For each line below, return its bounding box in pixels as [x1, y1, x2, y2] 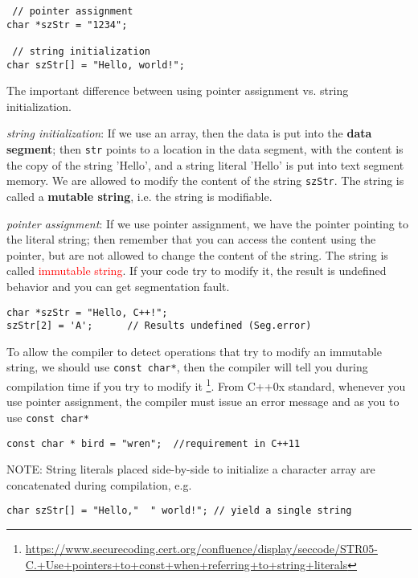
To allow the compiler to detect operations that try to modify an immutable [6, 342, 382, 359]
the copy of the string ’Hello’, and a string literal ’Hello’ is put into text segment [6, 156, 404, 173]
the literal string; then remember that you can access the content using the [6, 231, 376, 248]
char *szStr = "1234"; [6, 18, 128, 31]
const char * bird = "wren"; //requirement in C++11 [6, 437, 301, 449]
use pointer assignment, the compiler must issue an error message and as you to [6, 393, 400, 410]
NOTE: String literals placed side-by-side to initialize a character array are [6, 461, 375, 478]
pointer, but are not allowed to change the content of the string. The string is [6, 246, 388, 263]
